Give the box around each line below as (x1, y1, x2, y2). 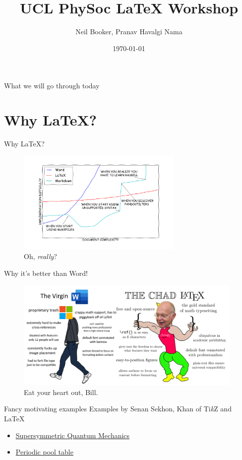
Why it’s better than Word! (4, 267, 88, 278)
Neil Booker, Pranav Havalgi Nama (75, 26, 182, 37)
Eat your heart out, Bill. (24, 387, 98, 397)
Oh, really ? (24, 251, 57, 262)
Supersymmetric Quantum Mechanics (15, 430, 130, 440)
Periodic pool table (15, 447, 73, 457)
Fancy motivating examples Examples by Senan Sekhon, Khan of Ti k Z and (4, 403, 232, 414)
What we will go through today (4, 80, 100, 91)
